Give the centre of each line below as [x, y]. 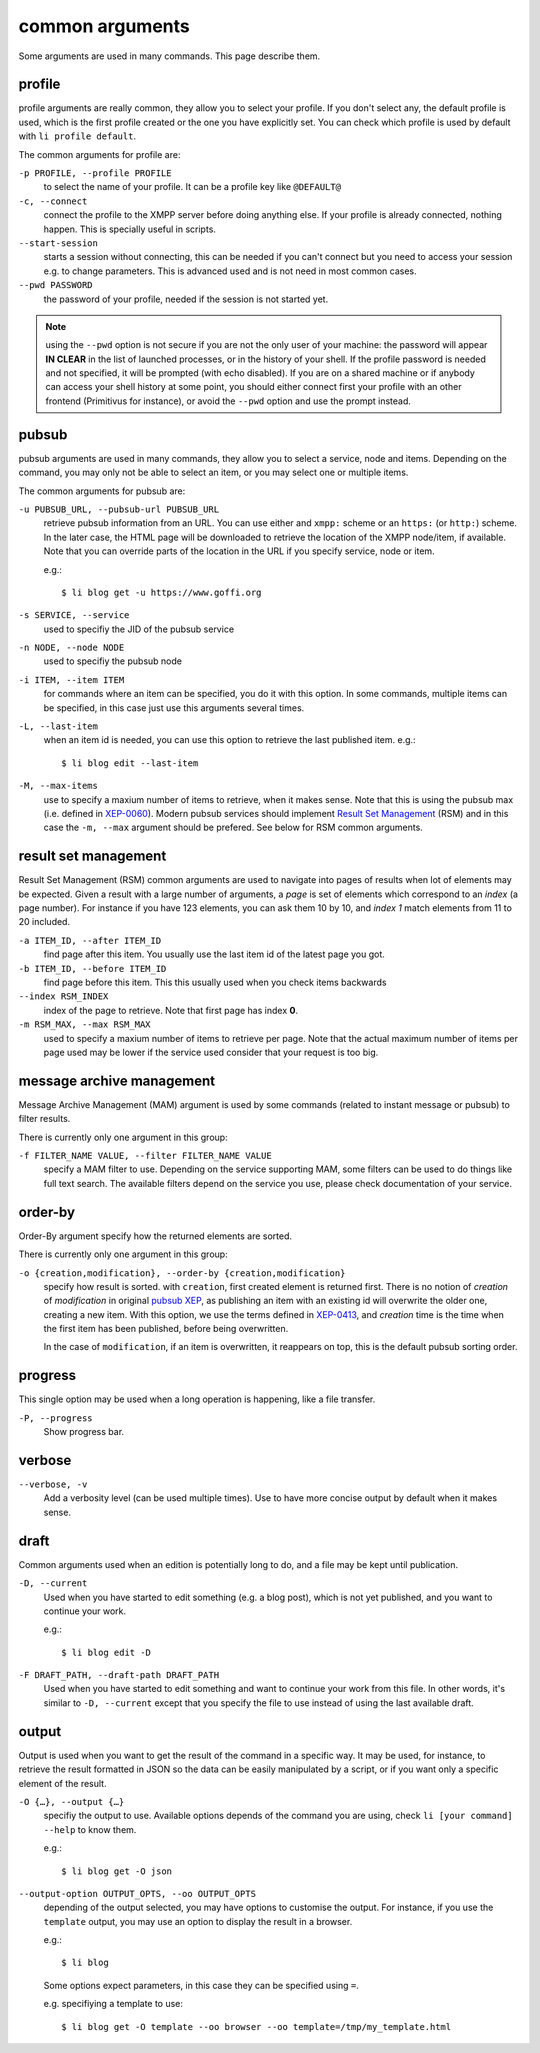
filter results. [44, 1119]
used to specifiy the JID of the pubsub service [139, 629]
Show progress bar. [84, 1432]
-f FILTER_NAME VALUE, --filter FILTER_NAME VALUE [145, 1156]
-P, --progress [56, 1418]
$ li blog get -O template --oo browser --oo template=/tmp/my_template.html [256, 2026]
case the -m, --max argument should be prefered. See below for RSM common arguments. [233, 827]
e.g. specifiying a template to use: [113, 2004]
